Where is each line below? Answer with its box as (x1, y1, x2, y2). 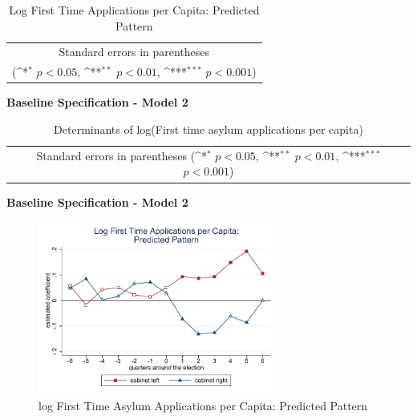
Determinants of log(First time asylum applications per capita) (54, 120, 363, 137)
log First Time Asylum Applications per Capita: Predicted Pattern (38, 397, 368, 413)
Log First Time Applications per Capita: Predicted (9, 2, 260, 18)
